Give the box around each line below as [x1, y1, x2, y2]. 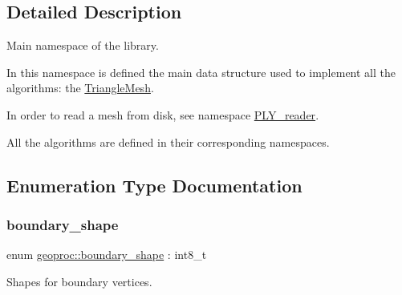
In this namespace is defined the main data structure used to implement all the [6, 63, 396, 80]
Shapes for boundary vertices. [6, 273, 152, 289]
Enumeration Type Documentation [6, 172, 303, 197]
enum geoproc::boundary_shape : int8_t [6, 246, 207, 263]
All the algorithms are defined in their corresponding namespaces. [6, 133, 330, 150]
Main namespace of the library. [6, 37, 159, 54]
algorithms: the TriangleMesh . [6, 79, 154, 96]
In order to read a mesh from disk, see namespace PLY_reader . [6, 106, 319, 123]
